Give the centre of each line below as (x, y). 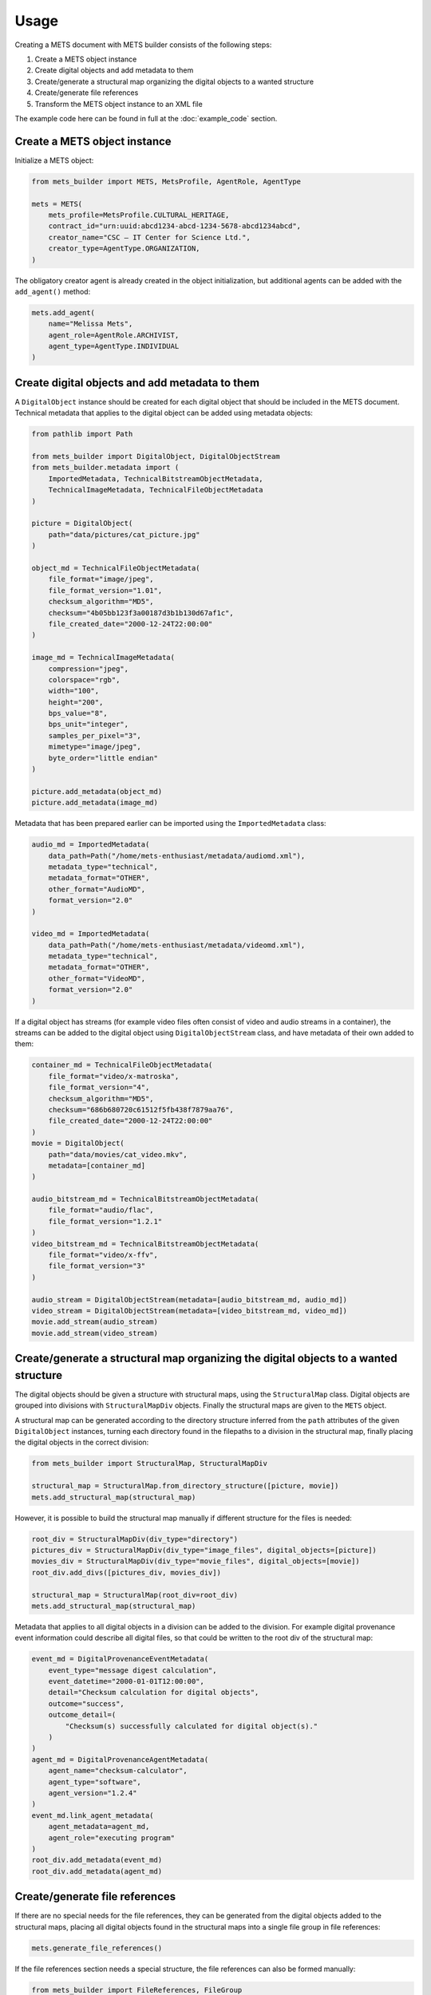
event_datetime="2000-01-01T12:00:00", (127, 1681)
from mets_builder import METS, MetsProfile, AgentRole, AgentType (166, 181)
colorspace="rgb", (84, 679)
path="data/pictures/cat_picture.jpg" (124, 534)
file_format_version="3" (97, 1266)
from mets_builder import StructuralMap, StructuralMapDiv (149, 1464)
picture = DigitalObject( (82, 523)
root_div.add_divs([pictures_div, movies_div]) (126, 1572)
